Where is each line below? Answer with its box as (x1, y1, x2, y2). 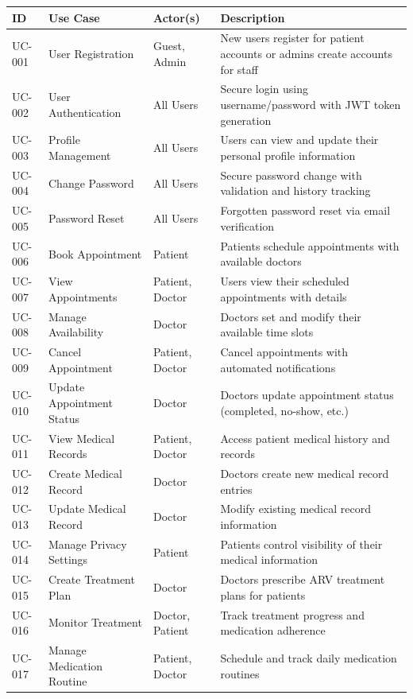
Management (48, 147, 111, 163)
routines (220, 665, 260, 682)
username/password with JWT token (220, 95, 401, 112)
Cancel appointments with (220, 344, 349, 360)
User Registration (48, 45, 134, 61)
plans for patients (220, 586, 306, 603)
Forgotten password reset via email (220, 202, 391, 219)
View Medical (48, 429, 115, 446)
